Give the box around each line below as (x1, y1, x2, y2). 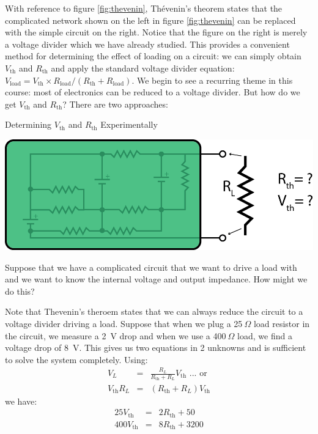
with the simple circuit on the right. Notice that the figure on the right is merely (5, 26, 308, 39)
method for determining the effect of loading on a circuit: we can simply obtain (5, 50, 301, 62)
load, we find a (237, 329, 292, 342)
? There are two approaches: (62, 97, 168, 110)
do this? (5, 284, 35, 297)
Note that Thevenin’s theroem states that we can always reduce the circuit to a (5, 305, 303, 318)
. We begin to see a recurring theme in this (131, 73, 293, 86)
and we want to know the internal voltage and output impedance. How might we (5, 273, 308, 285)
